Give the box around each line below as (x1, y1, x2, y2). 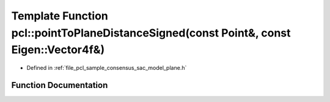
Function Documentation (11, 80, 108, 90)
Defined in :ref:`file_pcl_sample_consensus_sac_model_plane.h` (26, 64, 187, 72)
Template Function (11, 9, 108, 22)
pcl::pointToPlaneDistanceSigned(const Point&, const (11, 26, 291, 39)
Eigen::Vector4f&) (11, 43, 105, 57)
